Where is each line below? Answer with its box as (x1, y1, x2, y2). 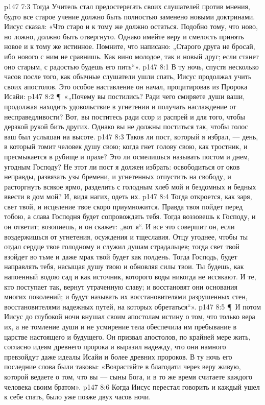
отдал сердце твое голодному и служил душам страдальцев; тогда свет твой (4, 241, 239, 252)
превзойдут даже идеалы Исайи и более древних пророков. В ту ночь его (4, 351, 232, 362)
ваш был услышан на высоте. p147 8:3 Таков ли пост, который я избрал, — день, (4, 131, 258, 141)
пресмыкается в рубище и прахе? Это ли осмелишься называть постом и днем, (4, 151, 250, 161)
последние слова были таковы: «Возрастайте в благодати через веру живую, (4, 361, 241, 372)
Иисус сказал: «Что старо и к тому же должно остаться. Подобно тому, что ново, (4, 21, 258, 32)
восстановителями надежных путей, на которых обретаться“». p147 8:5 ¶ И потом (4, 301, 261, 312)
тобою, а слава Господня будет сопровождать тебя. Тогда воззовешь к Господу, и (4, 211, 256, 222)
